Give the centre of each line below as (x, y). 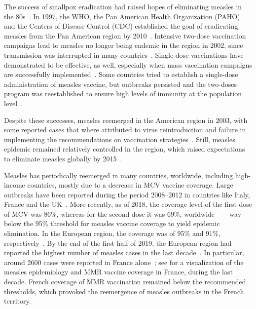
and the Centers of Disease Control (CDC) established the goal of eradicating (121, 26)
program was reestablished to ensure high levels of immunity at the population (123, 94)
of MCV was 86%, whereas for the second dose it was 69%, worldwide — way (123, 213)
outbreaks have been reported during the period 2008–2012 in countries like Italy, (127, 194)
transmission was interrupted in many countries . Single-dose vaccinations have (124, 55)
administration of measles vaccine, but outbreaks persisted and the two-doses (121, 84)
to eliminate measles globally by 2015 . (63, 158)
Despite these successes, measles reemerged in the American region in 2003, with (126, 120)
